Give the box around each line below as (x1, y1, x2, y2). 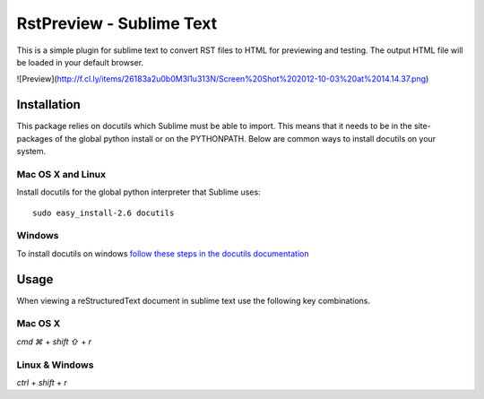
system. (16, 146, 47, 157)
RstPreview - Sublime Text (16, 13, 218, 33)
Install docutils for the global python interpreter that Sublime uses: (16, 186, 261, 197)
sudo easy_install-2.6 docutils (32, 207, 175, 218)
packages (16, 133, 54, 143)
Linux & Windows (16, 359, 94, 371)
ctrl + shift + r (16, 377, 67, 387)
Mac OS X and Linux (16, 168, 107, 180)
